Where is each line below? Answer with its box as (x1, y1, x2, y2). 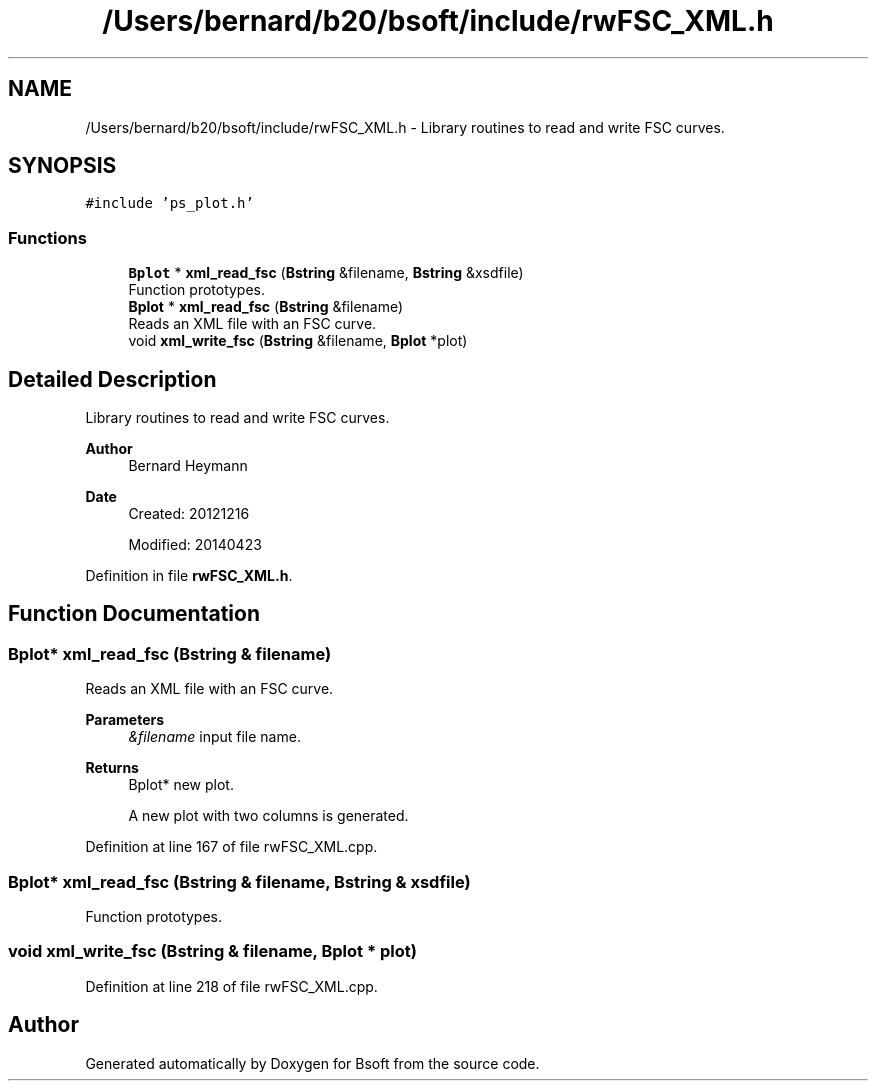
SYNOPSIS (8, 153, 117, 179)
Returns (85, 759, 139, 777)
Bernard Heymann (128, 457, 248, 475)
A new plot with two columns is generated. (128, 807, 409, 825)
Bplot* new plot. (128, 776, 234, 794)
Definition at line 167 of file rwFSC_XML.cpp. (85, 838, 378, 856)
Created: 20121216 (128, 505, 250, 523)
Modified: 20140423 (128, 536, 262, 554)
